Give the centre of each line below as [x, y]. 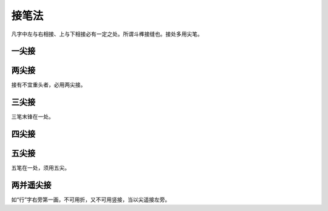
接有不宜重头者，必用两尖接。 [49, 85]
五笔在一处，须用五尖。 [40, 168]
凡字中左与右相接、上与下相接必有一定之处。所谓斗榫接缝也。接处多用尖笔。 [107, 34]
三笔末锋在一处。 [32, 117]
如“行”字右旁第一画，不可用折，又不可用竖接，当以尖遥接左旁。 [91, 199]
